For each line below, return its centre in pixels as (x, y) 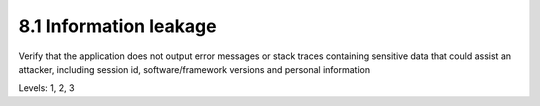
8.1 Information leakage (117, 26)
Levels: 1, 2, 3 (46, 88)
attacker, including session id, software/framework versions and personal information (194, 69)
